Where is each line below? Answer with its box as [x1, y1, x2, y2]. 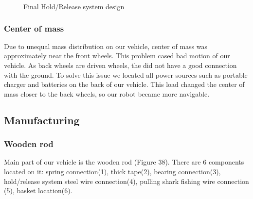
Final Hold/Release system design [23, 1, 125, 11]
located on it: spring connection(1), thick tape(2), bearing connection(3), [4, 166, 221, 176]
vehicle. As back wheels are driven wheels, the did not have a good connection [4, 60, 237, 70]
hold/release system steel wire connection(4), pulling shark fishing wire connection [4, 176, 249, 186]
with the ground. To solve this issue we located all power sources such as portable [4, 69, 248, 80]
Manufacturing [4, 112, 80, 127]
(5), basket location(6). [4, 185, 72, 196]
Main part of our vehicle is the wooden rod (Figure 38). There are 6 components [4, 157, 244, 167]
